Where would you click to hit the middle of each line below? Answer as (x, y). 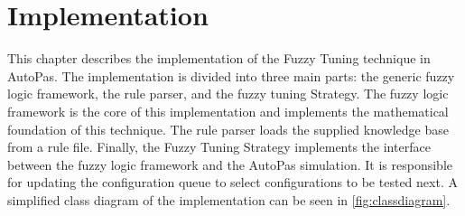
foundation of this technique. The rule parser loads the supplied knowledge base (228, 129)
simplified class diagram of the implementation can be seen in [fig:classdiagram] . (229, 199)
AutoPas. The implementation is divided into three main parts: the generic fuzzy (231, 75)
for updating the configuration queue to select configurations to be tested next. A (232, 182)
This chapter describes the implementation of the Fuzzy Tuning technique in (219, 58)
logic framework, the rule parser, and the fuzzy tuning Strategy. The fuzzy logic (228, 94)
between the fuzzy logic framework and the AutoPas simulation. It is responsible (230, 164)
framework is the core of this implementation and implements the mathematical (228, 111)
